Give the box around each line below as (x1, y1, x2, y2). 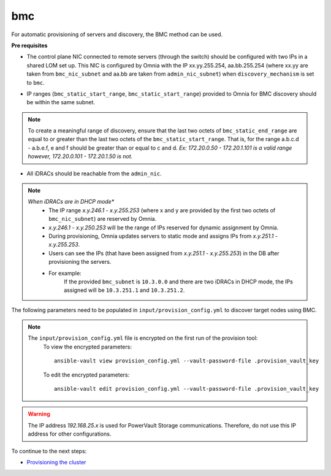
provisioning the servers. (48, 258, 112, 266)
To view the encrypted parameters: (43, 343, 132, 350)
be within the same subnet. (26, 99, 95, 106)
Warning (28, 410, 50, 418)
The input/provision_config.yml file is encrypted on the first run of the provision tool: (28, 334, 258, 342)
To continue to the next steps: (11, 447, 87, 455)
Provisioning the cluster (26, 459, 86, 466)
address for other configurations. (28, 430, 112, 438)
